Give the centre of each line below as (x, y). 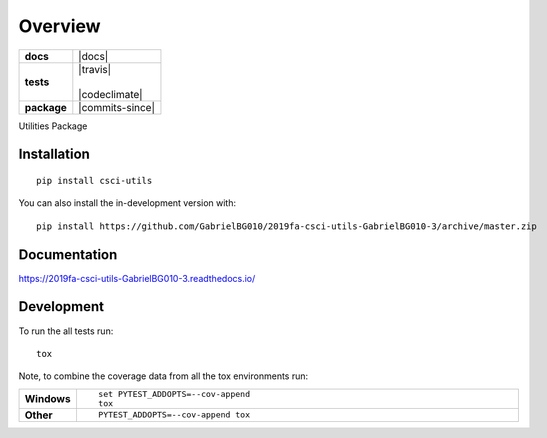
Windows (47, 398)
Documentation (68, 254)
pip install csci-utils (94, 180)
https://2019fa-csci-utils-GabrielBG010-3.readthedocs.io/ (137, 278)
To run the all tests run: (66, 331)
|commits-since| (116, 107)
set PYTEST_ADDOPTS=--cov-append (174, 393)
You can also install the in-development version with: (127, 203)
